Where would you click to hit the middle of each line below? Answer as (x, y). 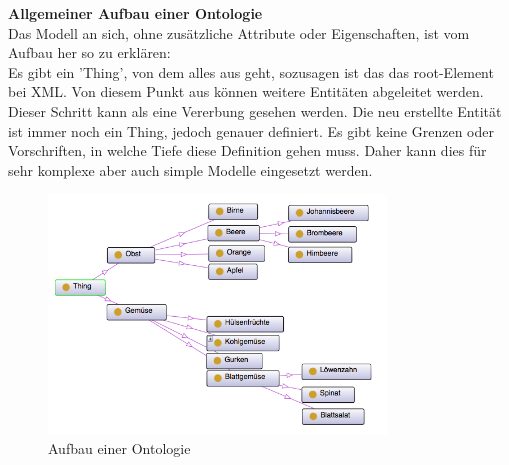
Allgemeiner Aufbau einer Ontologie (135, 13)
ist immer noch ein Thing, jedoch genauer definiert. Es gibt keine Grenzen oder (251, 130)
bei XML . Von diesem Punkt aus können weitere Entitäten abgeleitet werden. (246, 91)
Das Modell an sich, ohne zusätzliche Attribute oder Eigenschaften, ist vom (239, 32)
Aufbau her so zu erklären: (89, 52)
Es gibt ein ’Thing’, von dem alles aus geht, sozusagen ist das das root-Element (251, 71)
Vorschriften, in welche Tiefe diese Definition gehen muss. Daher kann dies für (247, 150)
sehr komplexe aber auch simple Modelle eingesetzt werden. (190, 169)
